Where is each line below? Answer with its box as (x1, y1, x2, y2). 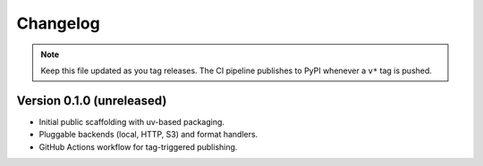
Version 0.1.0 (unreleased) (16, 93, 167, 108)
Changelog (16, 13, 100, 33)
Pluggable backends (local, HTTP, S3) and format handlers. (38, 129, 258, 140)
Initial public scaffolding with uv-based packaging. (38, 116, 225, 127)
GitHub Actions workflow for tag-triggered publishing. (38, 141, 238, 152)
